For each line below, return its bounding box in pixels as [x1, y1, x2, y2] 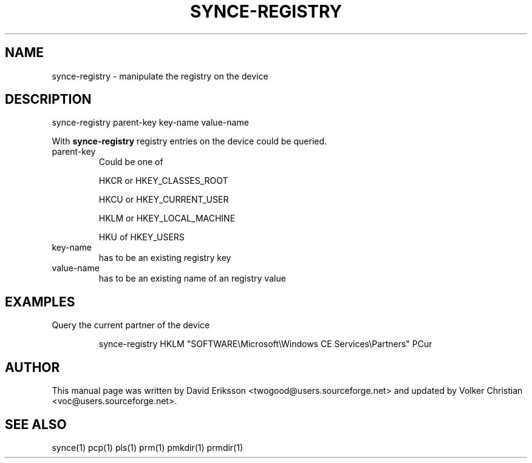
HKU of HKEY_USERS [98, 232, 185, 243]
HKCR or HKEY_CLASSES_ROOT [98, 175, 228, 186]
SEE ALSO [5, 416, 67, 432]
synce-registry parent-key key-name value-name [52, 117, 249, 128]
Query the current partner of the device [52, 320, 210, 331]
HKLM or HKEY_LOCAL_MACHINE [98, 213, 236, 224]
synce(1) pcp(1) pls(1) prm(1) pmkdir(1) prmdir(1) [52, 442, 244, 453]
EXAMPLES [5, 294, 75, 309]
